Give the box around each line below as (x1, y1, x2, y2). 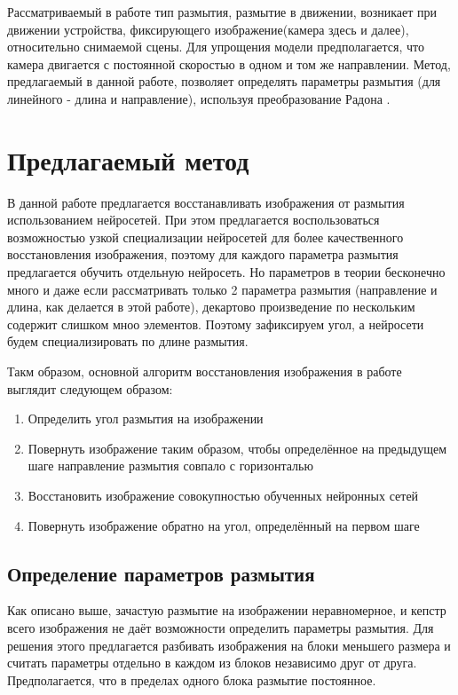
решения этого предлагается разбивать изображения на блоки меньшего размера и (7, 636, 451, 654)
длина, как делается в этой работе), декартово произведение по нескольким (7, 297, 415, 316)
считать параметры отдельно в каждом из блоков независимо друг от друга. (7, 653, 417, 672)
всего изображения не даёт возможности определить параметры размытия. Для (7, 618, 434, 636)
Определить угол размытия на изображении (28, 409, 264, 428)
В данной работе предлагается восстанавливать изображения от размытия (7, 193, 405, 211)
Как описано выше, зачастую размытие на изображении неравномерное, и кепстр (7, 601, 446, 620)
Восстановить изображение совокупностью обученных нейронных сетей (28, 486, 419, 504)
